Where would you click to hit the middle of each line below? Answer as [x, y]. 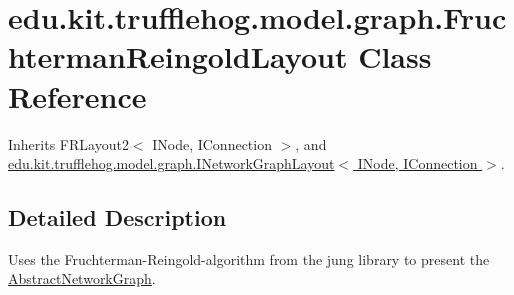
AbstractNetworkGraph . [82, 278]
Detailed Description [117, 217]
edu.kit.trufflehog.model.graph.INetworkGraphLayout [171, 163]
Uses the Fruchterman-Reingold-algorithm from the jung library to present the [249, 258]
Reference [77, 95]
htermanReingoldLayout [178, 56]
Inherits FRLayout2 [68, 143]
